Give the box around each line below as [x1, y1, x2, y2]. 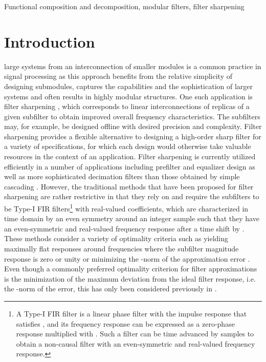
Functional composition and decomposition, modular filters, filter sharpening [4, 1, 245, 11]
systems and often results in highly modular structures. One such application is [4, 91, 253, 101]
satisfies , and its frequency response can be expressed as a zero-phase [16, 318, 235, 329]
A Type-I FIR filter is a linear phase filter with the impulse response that [16, 308, 247, 319]
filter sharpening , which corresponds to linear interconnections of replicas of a [4, 101, 250, 112]
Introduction [4, 31, 95, 52]
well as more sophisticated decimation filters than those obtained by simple [4, 171, 240, 182]
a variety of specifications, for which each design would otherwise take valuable [4, 141, 251, 152]
